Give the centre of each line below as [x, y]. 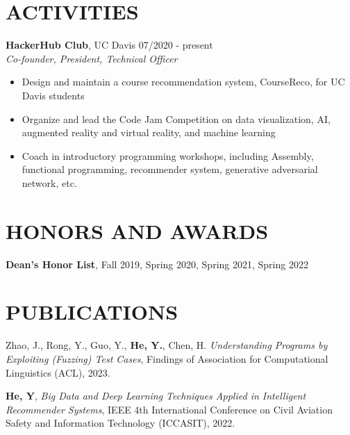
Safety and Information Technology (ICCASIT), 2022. [120, 423]
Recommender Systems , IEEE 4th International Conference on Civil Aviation [169, 409]
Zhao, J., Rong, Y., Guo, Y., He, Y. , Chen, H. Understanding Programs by [167, 345]
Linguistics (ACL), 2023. [58, 372]
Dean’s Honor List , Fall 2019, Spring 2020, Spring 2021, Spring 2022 [157, 264]
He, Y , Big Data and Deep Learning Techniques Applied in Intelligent [156, 396]
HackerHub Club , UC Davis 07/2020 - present [109, 45]
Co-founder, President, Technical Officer [92, 58]
